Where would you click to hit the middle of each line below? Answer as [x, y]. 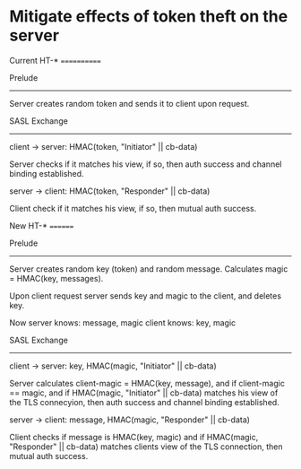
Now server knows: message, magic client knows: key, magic [123, 322]
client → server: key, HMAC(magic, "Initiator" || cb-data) [113, 366]
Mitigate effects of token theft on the [149, 17]
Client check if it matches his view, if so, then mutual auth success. [133, 208]
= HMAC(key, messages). [56, 278]
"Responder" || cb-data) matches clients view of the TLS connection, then [146, 447]
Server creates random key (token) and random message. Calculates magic [149, 269]
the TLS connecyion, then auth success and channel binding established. [144, 402]
